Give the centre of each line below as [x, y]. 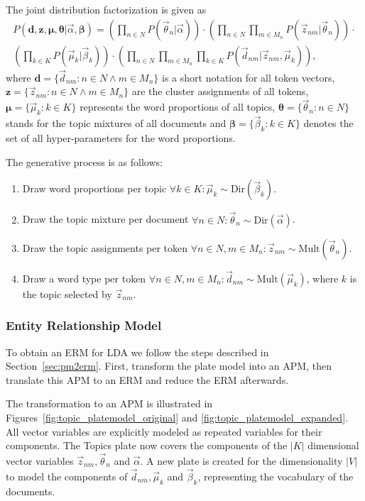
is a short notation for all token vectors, [249, 77]
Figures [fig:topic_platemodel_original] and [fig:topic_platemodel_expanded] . [177, 417]
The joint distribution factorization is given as [106, 9]
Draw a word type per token [84, 278]
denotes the [328, 123]
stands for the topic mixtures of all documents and [116, 123]
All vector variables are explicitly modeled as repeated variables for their [164, 431]
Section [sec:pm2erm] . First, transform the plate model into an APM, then [169, 366]
